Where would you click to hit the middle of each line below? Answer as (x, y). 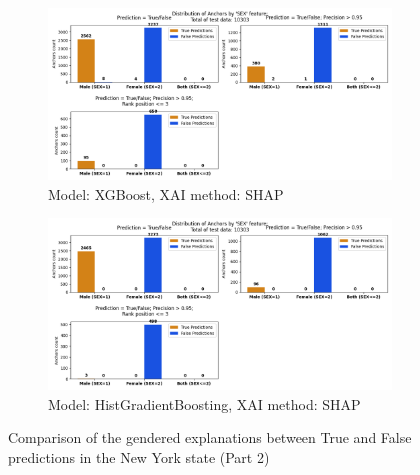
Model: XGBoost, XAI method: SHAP (166, 193)
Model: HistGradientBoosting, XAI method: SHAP (204, 403)
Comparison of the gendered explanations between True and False (210, 437)
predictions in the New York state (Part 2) (139, 456)
